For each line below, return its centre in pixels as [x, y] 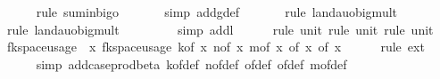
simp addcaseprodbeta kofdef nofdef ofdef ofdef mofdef [191, 63]
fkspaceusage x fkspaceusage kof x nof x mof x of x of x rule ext [216, 47]
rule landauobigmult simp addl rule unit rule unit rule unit [220, 29]
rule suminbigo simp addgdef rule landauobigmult [217, 12]
